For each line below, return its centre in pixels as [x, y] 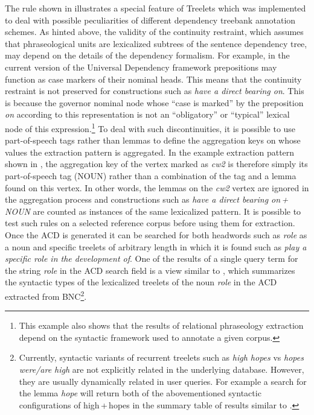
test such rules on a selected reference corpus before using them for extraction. [150, 223]
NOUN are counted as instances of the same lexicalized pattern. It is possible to [153, 211]
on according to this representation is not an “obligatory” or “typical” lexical [147, 114]
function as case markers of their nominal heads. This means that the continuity [153, 79]
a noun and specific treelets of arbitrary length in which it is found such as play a [156, 246]
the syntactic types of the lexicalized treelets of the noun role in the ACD [141, 282]
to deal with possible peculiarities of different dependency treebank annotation [150, 20]
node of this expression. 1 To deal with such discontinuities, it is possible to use [150, 127]
